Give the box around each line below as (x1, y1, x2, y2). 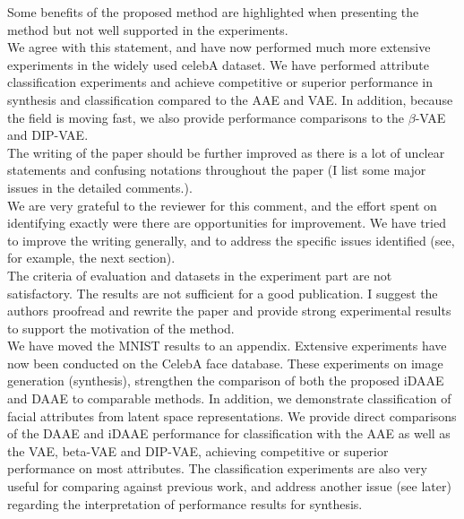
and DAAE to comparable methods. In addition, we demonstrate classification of (7, 389, 451, 408)
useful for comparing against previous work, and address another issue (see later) (7, 477, 451, 496)
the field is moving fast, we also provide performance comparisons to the (7, 108, 405, 126)
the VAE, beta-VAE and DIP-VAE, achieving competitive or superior (7, 441, 389, 460)
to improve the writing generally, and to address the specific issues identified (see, (7, 230, 455, 249)
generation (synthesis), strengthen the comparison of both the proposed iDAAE (7, 371, 444, 390)
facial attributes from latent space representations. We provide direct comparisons (7, 406, 457, 425)
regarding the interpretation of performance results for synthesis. (7, 494, 363, 513)
